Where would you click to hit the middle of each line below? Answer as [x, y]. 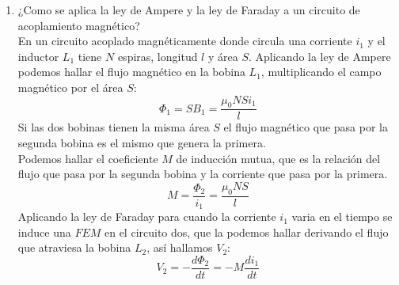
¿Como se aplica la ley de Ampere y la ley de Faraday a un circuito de [189, 9]
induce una [44, 232]
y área [223, 56]
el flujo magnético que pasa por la [306, 127]
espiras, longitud [158, 56]
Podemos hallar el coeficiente [88, 158]
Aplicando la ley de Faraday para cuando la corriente [147, 217]
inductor [38, 56]
